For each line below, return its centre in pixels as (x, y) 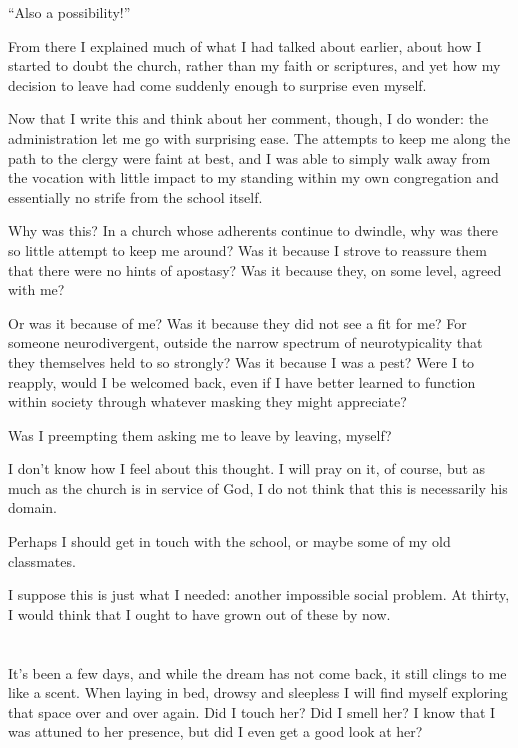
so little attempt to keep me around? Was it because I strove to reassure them (247, 249)
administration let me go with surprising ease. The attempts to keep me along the (259, 137)
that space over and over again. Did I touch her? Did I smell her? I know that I (252, 711)
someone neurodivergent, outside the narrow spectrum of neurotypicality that (245, 342)
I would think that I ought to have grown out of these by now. (199, 613)
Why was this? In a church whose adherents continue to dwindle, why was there (253, 230)
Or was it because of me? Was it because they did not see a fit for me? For (237, 322)
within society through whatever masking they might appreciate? (207, 401)
